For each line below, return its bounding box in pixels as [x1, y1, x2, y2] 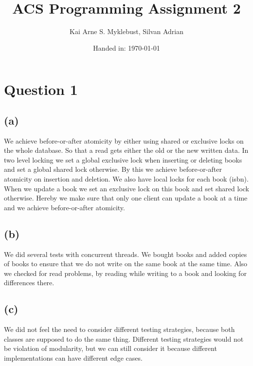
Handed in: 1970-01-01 [93, 42, 160, 53]
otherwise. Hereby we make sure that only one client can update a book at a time [4, 193, 248, 203]
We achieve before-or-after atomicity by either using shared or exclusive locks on [4, 135, 244, 146]
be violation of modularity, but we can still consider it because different [4, 343, 217, 353]
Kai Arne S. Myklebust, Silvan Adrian [70, 26, 183, 37]
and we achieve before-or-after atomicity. [4, 202, 125, 212]
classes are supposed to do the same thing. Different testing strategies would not [4, 333, 244, 344]
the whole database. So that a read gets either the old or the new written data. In [4, 145, 249, 155]
